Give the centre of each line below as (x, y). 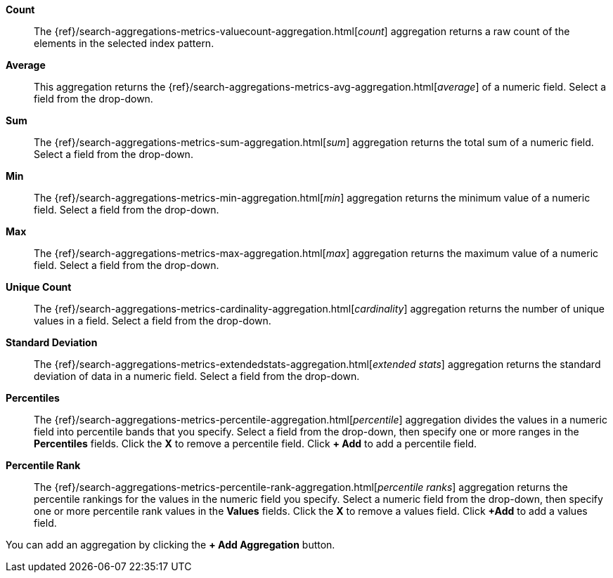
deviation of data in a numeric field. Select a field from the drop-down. (197, 376)
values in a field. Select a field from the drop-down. (153, 321)
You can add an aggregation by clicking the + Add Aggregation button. (170, 545)
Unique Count (39, 287)
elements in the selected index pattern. (124, 43)
